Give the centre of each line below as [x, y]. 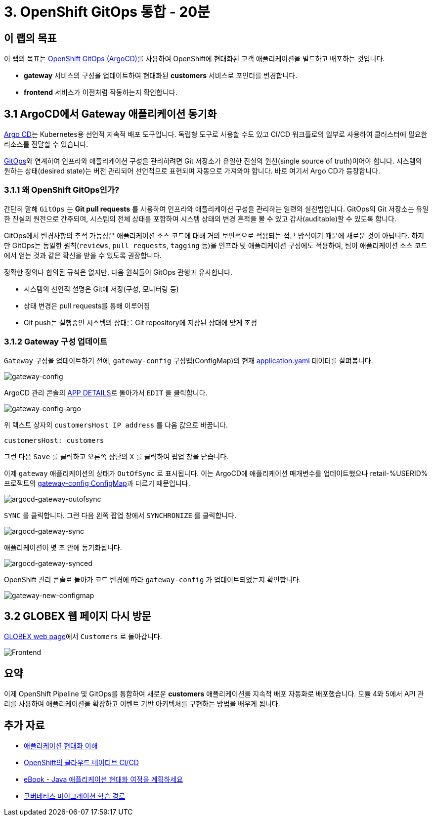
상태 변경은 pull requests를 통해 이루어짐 [87, 305]
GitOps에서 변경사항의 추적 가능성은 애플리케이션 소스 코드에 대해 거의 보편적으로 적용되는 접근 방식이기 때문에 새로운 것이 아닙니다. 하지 [214, 235]
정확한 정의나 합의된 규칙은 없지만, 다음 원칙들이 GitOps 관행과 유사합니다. [118, 272]
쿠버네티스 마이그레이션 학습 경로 [75, 796]
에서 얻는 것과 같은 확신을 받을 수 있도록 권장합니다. [83, 255]
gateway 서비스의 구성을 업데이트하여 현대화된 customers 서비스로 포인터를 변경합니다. [161, 76]
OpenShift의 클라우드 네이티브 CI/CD [81, 763]
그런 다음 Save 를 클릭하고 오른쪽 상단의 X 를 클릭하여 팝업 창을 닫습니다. [116, 456]
